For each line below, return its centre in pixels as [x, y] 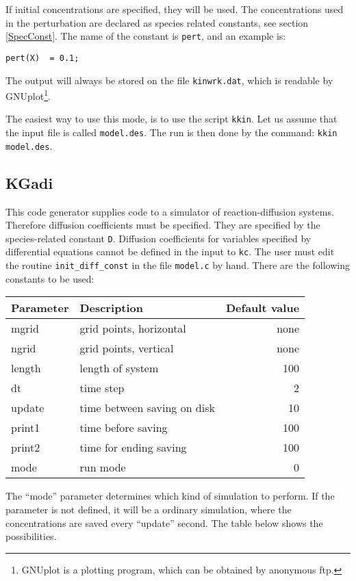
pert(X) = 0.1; [42, 58]
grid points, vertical [127, 348]
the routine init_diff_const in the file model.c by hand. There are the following [178, 265]
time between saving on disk [147, 408]
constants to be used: [50, 278]
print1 [26, 428]
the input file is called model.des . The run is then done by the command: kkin [171, 132]
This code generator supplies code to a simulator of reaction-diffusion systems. [170, 211]
